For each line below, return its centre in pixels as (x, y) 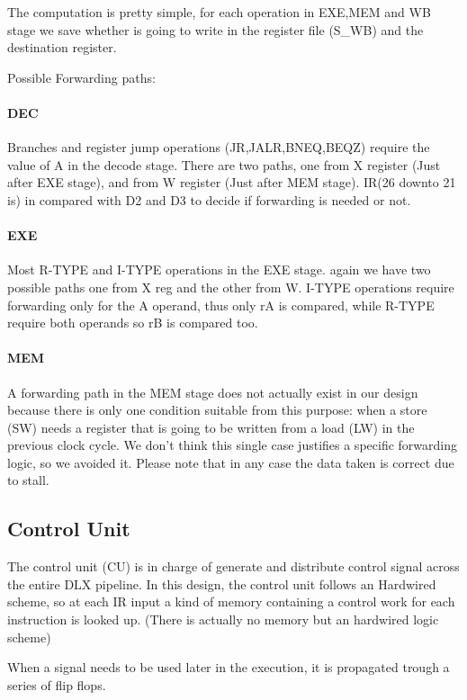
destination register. (62, 47)
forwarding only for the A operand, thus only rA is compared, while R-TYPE (221, 305)
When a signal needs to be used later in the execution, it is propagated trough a (229, 667)
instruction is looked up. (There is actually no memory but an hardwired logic (223, 619)
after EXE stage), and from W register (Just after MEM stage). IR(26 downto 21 (232, 182)
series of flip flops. (57, 684)
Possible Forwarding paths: (81, 77)
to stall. (28, 480)
